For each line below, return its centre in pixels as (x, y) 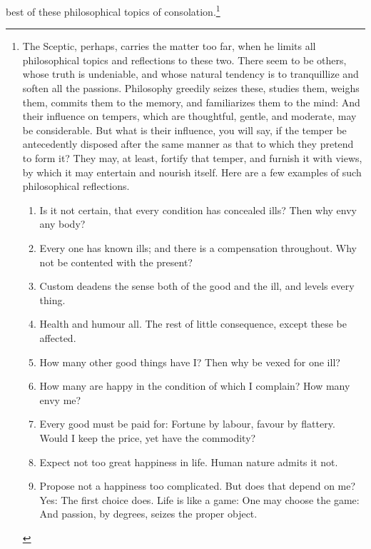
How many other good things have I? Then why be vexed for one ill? (190, 362)
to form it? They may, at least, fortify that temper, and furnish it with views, (192, 158)
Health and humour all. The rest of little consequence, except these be (193, 324)
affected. (58, 337)
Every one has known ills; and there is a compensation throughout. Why (198, 247)
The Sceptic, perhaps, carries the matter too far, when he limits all (169, 46)
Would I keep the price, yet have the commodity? (148, 437)
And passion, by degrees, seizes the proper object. (148, 514)
